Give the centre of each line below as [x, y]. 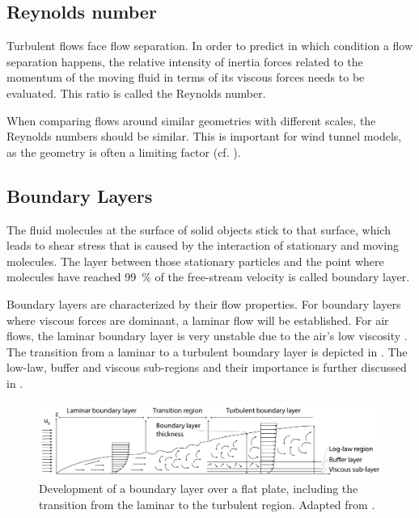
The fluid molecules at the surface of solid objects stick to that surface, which [199, 229]
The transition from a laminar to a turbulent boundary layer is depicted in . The [207, 351]
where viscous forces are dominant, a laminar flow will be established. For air [198, 320]
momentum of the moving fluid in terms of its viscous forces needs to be [186, 77]
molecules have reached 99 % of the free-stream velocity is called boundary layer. [208, 277]
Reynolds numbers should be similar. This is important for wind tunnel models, [204, 136]
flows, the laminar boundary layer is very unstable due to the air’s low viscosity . [207, 336]
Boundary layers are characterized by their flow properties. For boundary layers [204, 303]
